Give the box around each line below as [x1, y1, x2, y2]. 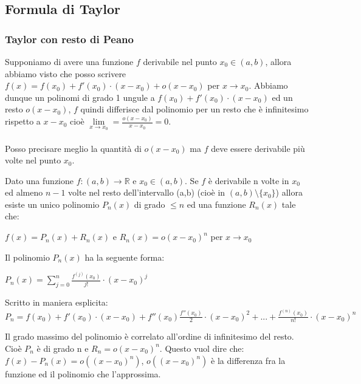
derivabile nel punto [143, 55, 217, 67]
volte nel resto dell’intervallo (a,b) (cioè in [68, 186, 225, 199]
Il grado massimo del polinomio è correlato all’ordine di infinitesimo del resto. [5, 330, 294, 343]
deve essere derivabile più [211, 142, 305, 154]
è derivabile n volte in [208, 174, 289, 187]
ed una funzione [187, 197, 246, 210]
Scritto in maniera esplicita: [5, 296, 108, 309]
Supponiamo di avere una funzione [5, 55, 134, 67]
